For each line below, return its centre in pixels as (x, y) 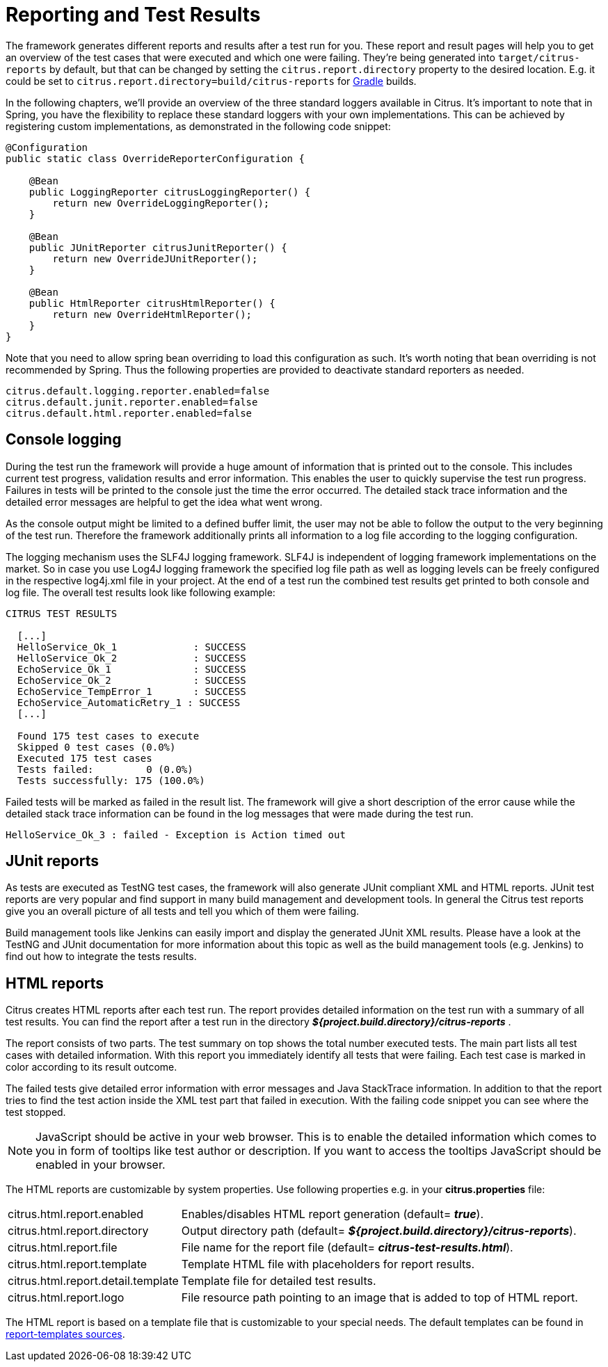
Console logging (64, 440)
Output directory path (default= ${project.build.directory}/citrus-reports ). (379, 1231)
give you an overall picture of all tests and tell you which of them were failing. (183, 911)
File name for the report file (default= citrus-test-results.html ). (347, 1248)
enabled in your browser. (101, 1165)
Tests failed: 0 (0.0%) (105, 769)
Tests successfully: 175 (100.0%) (111, 780)
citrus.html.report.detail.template (93, 1281)
